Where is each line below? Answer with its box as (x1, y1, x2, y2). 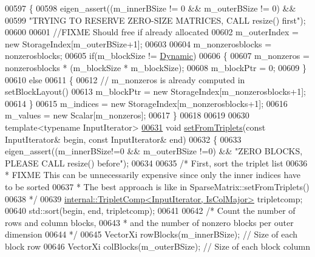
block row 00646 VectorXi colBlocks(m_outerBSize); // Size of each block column (5, 239, 310, 252)
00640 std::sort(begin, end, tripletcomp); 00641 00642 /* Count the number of (5, 204, 296, 217)
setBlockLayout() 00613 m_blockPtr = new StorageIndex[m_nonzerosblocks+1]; (5, 85, 307, 98)
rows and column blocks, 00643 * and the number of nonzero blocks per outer (5, 216, 294, 228)
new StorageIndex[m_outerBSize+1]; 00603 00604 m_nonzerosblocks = (5, 37, 272, 50)
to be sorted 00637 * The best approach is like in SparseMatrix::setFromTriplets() (5, 180, 310, 193)
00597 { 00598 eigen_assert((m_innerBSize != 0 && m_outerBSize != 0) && (5, 2, 296, 14)
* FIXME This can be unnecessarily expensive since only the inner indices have (5, 168, 301, 181)
